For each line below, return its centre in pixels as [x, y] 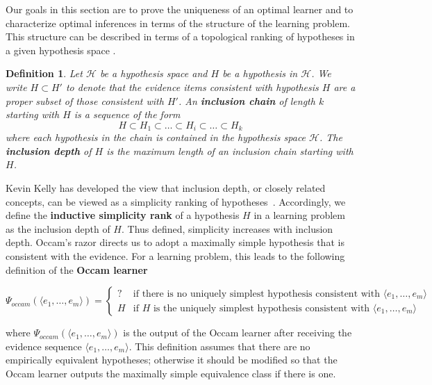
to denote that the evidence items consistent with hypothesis [192, 87]
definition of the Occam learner [77, 269]
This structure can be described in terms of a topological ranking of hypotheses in [180, 36]
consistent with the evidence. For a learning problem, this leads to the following [175, 255]
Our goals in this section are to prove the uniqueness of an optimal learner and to [180, 9]
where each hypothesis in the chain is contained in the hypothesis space [156, 137]
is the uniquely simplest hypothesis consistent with [261, 308]
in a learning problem [299, 215]
